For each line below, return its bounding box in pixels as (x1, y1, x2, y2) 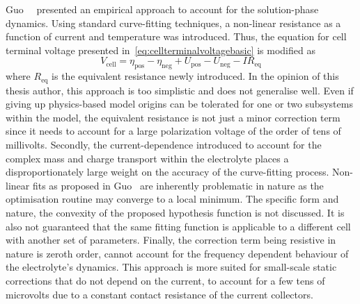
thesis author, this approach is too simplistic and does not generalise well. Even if (6, 83, 354, 97)
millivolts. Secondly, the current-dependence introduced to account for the (6, 137, 322, 151)
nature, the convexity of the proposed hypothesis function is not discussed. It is (6, 205, 345, 219)
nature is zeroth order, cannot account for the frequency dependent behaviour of (6, 246, 349, 260)
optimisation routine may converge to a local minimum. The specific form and (6, 192, 339, 206)
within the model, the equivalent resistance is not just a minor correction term (6, 110, 341, 124)
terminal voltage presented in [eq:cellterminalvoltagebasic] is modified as (6, 42, 315, 57)
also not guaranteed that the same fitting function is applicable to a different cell (6, 219, 351, 233)
